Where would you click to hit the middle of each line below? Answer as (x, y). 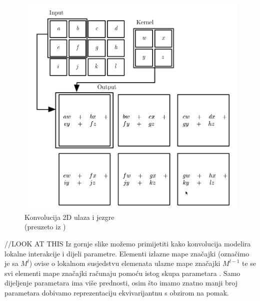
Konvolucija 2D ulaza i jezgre (69, 217)
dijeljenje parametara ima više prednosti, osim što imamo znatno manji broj (121, 283)
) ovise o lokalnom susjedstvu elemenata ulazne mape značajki (125, 263)
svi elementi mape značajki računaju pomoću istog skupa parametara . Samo (122, 273)
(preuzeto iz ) (45, 227)
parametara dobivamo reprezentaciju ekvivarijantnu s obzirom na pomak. (117, 292)
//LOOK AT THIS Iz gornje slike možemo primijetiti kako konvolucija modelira (128, 243)
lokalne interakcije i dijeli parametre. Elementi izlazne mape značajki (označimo (127, 253)
